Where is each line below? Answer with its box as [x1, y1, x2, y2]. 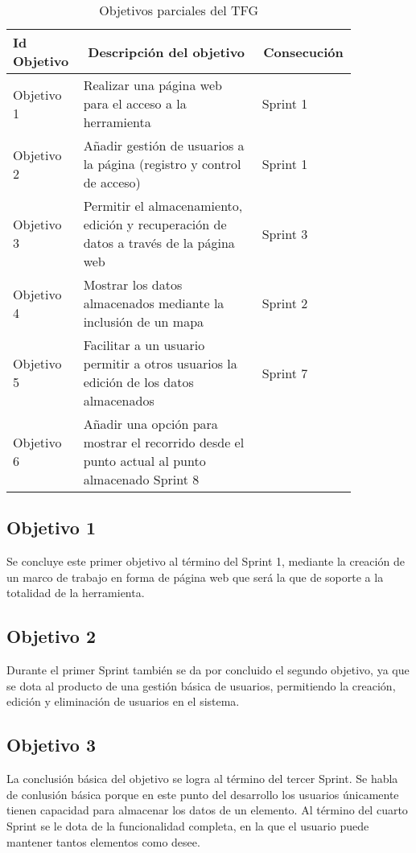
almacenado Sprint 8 [83, 470, 200, 488]
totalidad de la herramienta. [6, 584, 145, 601]
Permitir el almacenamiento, [83, 196, 243, 215]
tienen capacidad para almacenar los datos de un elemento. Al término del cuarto [6, 801, 408, 818]
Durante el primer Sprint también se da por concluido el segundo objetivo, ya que [6, 661, 410, 678]
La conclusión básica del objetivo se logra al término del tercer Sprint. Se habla [6, 770, 398, 787]
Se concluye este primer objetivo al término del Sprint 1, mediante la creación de [6, 553, 405, 570]
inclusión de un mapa [83, 312, 204, 331]
